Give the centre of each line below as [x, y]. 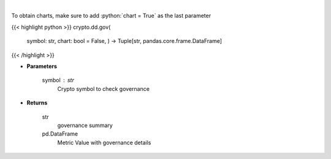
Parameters [42, 66]
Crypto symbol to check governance [104, 88]
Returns [37, 103]
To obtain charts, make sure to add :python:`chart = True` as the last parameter [111, 16]
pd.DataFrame [60, 134]
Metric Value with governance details [104, 142]
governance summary [85, 125]
